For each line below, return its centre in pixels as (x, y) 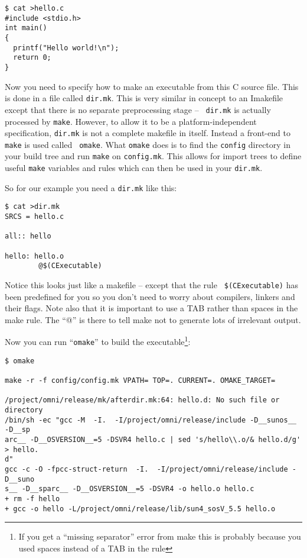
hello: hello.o (35, 256)
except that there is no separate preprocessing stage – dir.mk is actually (138, 109)
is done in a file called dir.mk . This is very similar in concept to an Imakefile (144, 98)
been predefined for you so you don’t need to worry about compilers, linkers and (150, 296)
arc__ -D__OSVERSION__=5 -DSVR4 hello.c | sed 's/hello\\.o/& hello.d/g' (153, 440)
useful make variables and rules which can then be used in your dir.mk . (134, 168)
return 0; (32, 58)
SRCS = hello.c (35, 217)
